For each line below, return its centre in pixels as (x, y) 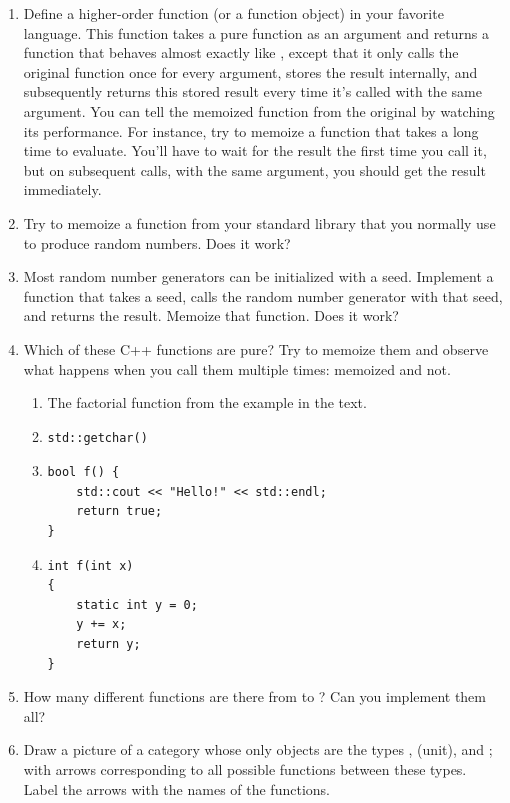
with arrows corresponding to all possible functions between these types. (245, 769)
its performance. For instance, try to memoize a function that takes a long (251, 130)
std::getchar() (97, 437)
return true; (119, 511)
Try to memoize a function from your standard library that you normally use (259, 222)
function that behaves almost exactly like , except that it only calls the (241, 52)
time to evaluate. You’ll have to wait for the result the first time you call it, (255, 150)
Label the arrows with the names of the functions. (176, 788)
